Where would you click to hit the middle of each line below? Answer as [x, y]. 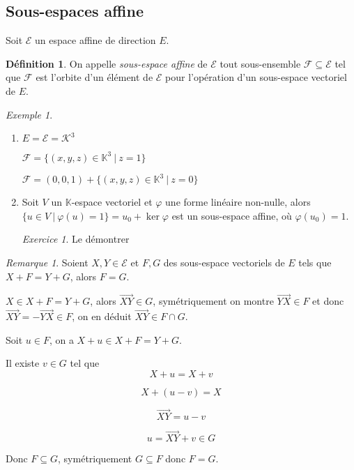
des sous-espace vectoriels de [224, 262]
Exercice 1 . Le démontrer [76, 239]
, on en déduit [102, 316]
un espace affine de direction [95, 40]
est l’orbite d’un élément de [94, 77]
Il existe [23, 363]
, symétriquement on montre [213, 301]
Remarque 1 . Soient [47, 262]
